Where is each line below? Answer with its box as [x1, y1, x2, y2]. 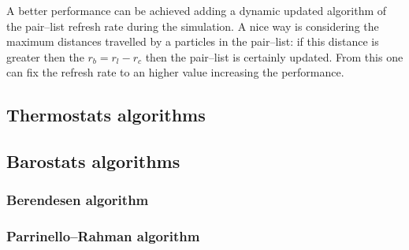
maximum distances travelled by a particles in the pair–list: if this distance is [6, 33, 379, 50]
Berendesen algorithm [6, 190, 149, 210]
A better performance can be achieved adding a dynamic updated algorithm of [6, 2, 387, 18]
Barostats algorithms [6, 149, 180, 174]
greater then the [6, 48, 84, 65]
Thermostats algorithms [6, 103, 206, 127]
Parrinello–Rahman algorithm [6, 226, 200, 246]
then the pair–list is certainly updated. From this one [145, 48, 403, 65]
